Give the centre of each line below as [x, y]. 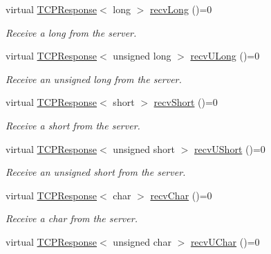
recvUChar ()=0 [225, 241]
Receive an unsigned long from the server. [94, 79]
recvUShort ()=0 [230, 148]
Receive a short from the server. [73, 125]
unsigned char [142, 241]
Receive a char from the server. [72, 218]
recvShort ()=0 [186, 102]
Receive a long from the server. [71, 32]
